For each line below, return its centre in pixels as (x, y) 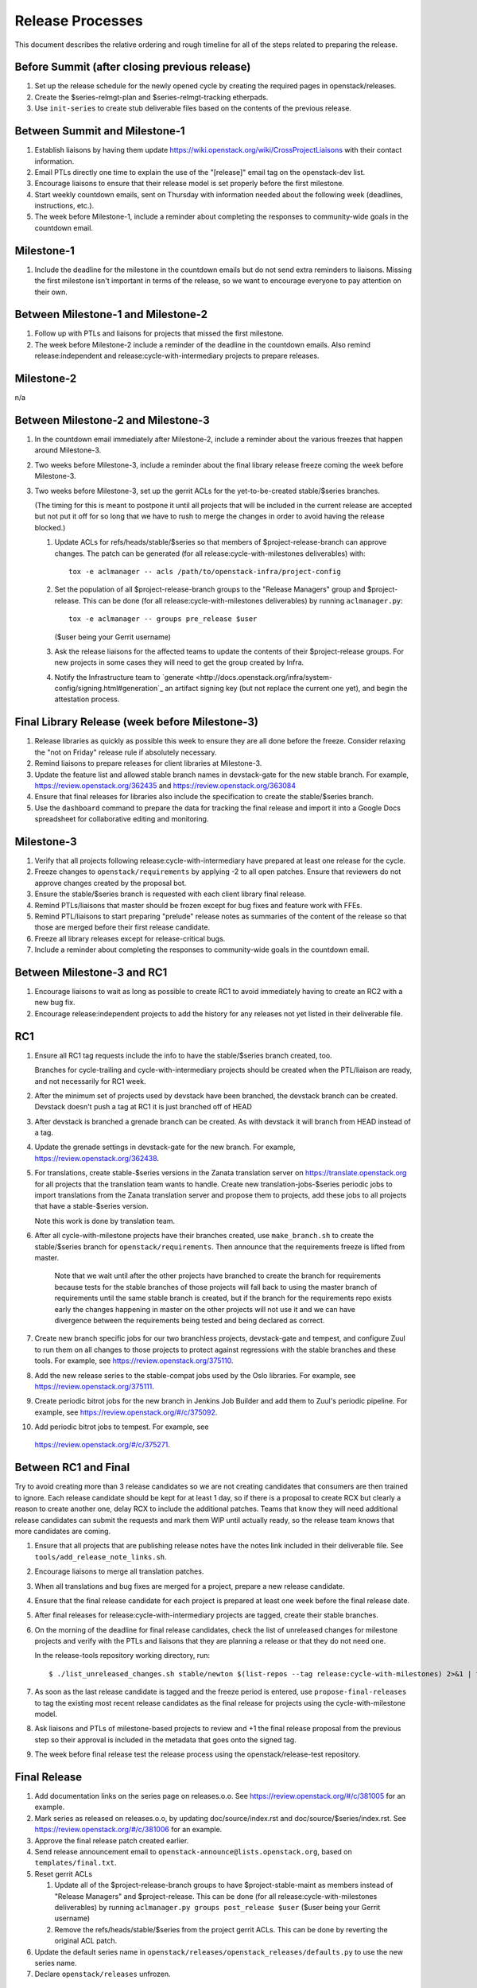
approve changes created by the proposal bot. (111, 883)
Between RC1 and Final (72, 1468)
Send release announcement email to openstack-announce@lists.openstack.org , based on (194, 1852)
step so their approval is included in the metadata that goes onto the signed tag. (166, 1739)
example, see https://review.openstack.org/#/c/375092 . (126, 1412)
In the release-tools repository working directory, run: (122, 1656)
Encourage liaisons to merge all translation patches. (119, 1571)
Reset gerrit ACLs (64, 1873)
